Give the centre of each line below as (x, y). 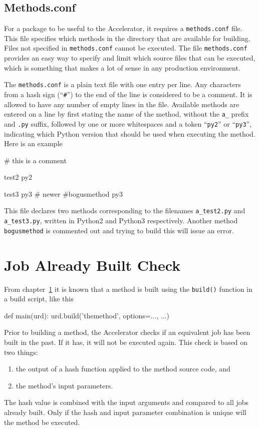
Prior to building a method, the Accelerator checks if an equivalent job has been (127, 332)
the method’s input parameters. (64, 385)
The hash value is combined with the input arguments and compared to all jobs (126, 402)
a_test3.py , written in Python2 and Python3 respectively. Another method (121, 221)
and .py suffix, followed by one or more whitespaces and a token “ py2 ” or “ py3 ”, (128, 123)
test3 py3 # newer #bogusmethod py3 (64, 193)
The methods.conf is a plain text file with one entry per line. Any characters (122, 84)
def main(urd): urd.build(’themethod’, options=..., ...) (87, 315)
